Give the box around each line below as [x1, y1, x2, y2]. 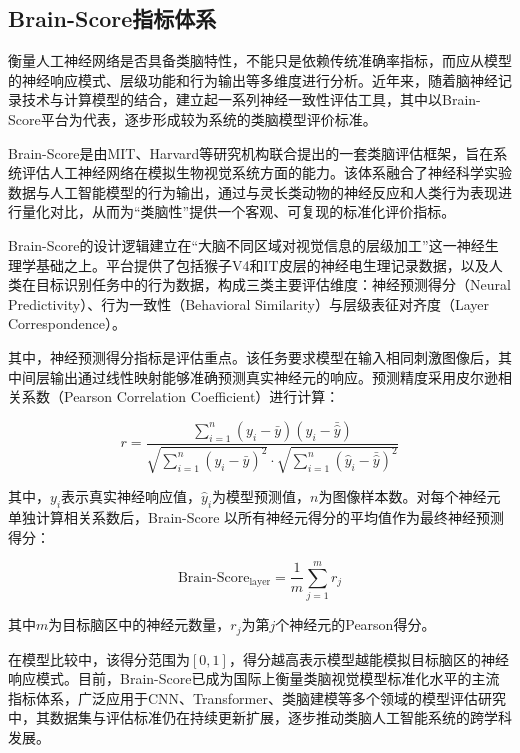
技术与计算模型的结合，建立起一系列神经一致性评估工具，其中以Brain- [21, 89, 481, 110]
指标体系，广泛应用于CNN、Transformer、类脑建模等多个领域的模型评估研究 [8, 687, 506, 708]
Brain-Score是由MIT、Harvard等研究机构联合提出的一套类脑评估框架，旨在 [8, 142, 494, 163]
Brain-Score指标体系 [8, 3, 217, 34]
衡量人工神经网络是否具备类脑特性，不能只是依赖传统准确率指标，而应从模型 [8, 50, 512, 71]
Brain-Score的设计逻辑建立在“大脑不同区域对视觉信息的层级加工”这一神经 [8, 234, 485, 255]
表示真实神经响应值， [61, 486, 202, 507]
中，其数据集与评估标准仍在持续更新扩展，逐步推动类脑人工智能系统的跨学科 [8, 707, 512, 728]
